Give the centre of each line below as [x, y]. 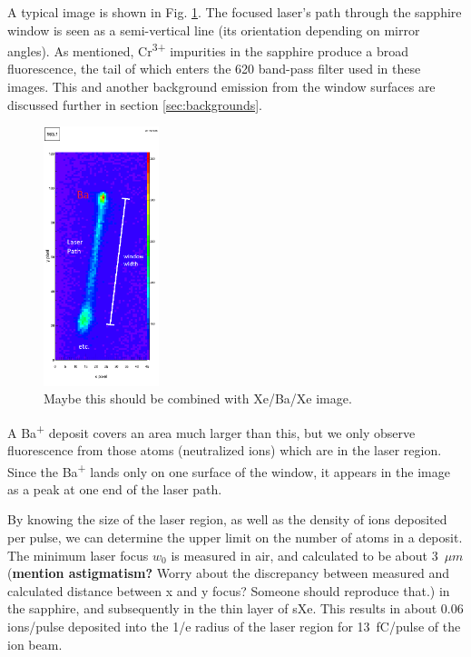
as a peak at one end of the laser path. [115, 488]
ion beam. [35, 644]
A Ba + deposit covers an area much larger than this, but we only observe [211, 431]
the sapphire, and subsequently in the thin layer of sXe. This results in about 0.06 [235, 608]
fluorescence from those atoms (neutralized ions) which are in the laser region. [225, 450]
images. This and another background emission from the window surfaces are [221, 87]
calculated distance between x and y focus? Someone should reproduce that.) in [229, 590]
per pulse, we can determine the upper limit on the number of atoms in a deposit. [235, 538]
